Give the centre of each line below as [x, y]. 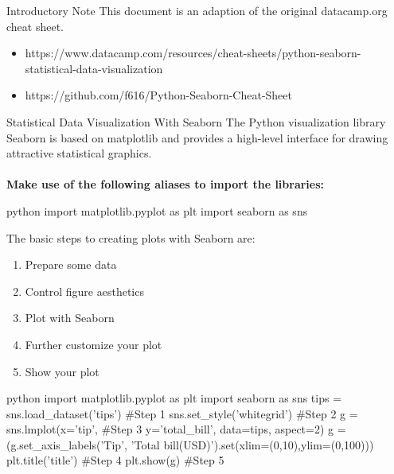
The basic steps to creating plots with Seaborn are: [131, 237]
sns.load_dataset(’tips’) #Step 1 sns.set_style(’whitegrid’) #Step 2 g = [182, 413]
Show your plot [62, 371]
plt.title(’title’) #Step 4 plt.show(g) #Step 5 [115, 460]
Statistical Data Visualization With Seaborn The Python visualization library [196, 121]
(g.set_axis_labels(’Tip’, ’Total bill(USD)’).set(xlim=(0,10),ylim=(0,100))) [190, 444]
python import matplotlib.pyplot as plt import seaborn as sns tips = [174, 398]
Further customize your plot [94, 344]
